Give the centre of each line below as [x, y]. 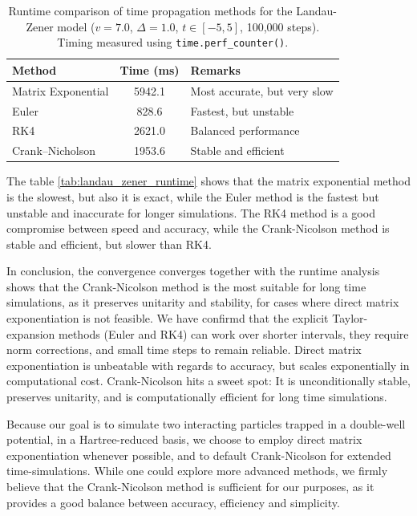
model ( [76, 26]
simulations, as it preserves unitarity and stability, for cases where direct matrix [203, 302]
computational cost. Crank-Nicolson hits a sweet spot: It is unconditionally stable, [208, 381]
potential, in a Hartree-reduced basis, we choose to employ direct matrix [184, 439]
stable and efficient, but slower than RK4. [109, 244]
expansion [31, 333]
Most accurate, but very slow [262, 90]
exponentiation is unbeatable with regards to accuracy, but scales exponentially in [208, 365]
